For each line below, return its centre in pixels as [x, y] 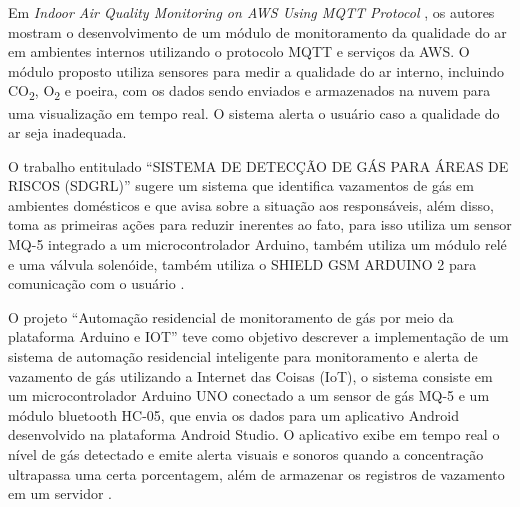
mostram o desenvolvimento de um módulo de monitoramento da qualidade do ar [257, 31]
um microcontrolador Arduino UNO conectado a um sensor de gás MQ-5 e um [249, 395]
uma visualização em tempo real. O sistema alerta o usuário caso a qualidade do [254, 112]
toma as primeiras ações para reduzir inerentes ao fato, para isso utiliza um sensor [260, 224]
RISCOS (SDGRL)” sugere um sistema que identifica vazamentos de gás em [241, 185]
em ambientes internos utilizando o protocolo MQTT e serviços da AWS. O [239, 51]
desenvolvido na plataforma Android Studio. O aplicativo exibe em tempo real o [254, 434]
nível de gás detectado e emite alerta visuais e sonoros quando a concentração [246, 454]
